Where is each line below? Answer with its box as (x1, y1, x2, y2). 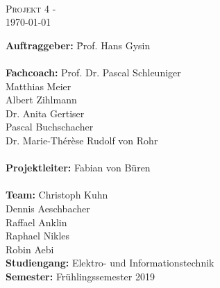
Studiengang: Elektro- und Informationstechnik (6, 255, 214, 270)
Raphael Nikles (6, 228, 70, 243)
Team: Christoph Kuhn (6, 187, 108, 202)
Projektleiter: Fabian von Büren (6, 160, 151, 175)
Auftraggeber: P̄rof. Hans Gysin (6, 37, 151, 52)
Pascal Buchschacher (6, 119, 94, 134)
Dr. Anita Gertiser (6, 105, 85, 120)
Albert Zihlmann (6, 92, 77, 107)
